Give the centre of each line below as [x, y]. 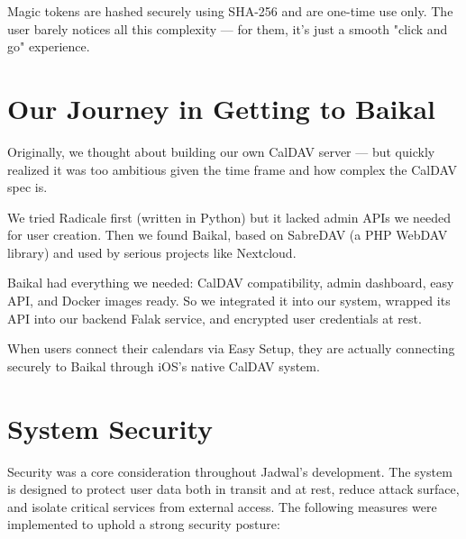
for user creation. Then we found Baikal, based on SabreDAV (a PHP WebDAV [228, 235]
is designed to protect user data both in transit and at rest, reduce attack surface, [233, 489]
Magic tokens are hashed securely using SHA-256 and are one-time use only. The [230, 11]
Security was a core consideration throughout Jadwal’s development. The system [230, 471]
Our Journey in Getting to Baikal [222, 108]
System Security [110, 428]
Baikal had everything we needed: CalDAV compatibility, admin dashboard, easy [231, 283]
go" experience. [49, 46]
